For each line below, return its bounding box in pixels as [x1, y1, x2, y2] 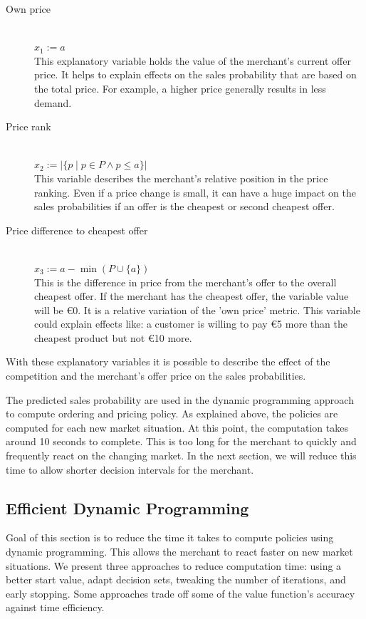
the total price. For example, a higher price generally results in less [34, 80, 326, 95]
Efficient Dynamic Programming [6, 496, 249, 519]
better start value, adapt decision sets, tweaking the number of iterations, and [6, 572, 346, 587]
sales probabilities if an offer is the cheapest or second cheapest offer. [34, 199, 335, 214]
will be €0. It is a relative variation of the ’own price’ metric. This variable [34, 302, 360, 317]
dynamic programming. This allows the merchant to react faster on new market [6, 544, 353, 559]
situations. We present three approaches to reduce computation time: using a [6, 558, 342, 573]
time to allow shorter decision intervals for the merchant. [6, 462, 254, 477]
